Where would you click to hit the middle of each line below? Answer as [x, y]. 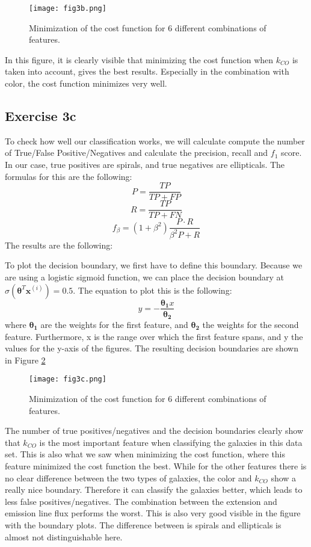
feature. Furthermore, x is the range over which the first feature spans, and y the [154, 336]
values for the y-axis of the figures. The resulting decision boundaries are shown [152, 348]
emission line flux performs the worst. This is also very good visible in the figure [153, 513]
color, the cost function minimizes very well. [86, 83]
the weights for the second [251, 325]
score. [291, 153]
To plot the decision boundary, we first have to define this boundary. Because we [154, 265]
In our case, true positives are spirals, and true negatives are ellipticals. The [145, 165]
